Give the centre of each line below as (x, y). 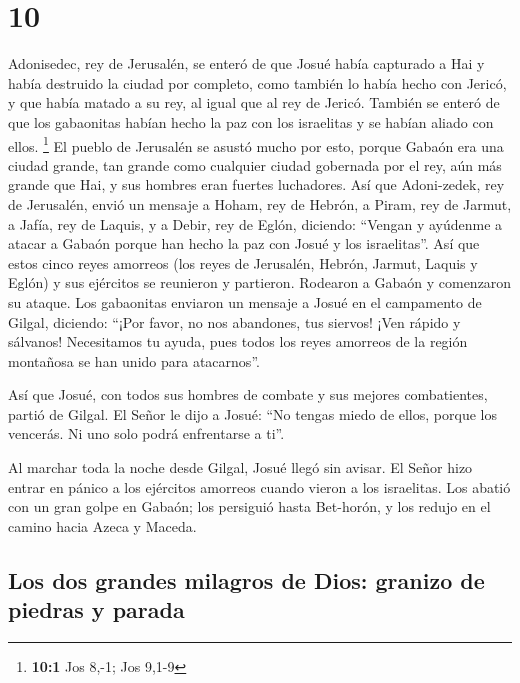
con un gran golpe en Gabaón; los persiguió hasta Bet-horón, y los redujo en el (249, 506)
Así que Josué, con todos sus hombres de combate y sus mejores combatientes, (248, 394)
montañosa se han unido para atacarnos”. (134, 360)
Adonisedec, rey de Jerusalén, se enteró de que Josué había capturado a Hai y (246, 63)
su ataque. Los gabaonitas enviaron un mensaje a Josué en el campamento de (245, 301)
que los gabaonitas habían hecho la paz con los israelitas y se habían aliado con (251, 121)
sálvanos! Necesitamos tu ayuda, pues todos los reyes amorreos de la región (238, 341)
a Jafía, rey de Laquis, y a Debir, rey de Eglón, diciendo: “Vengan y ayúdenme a (255, 223)
